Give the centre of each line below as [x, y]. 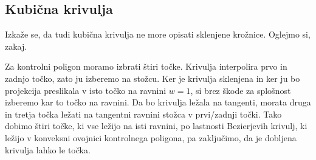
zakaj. [16, 46]
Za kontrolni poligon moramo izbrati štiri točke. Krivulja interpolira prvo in [146, 66]
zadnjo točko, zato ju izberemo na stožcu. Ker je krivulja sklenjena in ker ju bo [153, 78]
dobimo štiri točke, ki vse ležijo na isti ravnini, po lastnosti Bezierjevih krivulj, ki [156, 126]
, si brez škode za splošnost [241, 90]
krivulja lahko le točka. [48, 149]
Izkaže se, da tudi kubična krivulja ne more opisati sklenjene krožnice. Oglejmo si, [158, 34]
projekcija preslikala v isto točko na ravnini [86, 90]
